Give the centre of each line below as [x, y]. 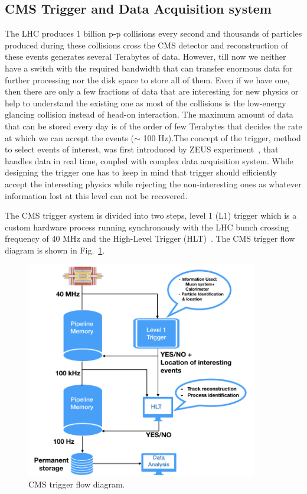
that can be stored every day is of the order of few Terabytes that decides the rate [153, 126]
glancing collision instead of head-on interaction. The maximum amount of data [149, 114]
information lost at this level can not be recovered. [96, 195]
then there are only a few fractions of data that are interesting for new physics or [152, 91]
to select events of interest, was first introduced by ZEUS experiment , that [142, 149]
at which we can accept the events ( [69, 137]
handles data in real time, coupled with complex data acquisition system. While [149, 160]
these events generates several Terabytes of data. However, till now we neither [146, 56]
